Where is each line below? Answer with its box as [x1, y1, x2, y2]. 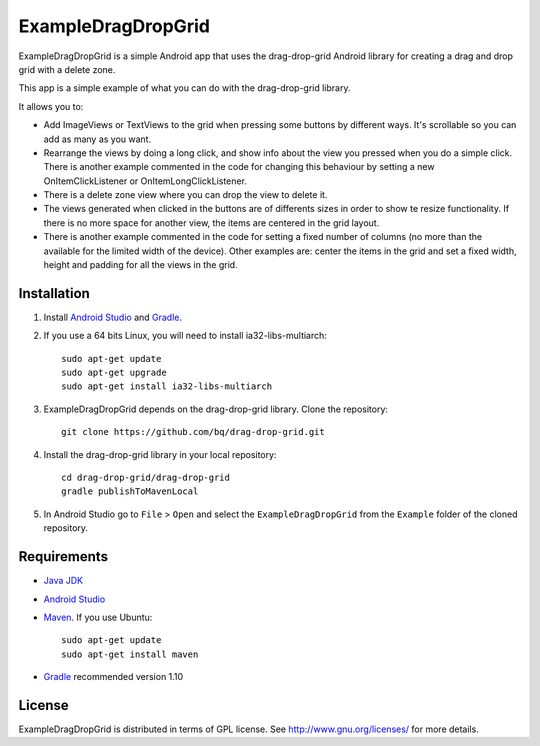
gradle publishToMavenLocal [61, 486, 199, 497]
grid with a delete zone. [18, 63, 116, 75]
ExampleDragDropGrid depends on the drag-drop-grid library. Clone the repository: [43, 403, 389, 415]
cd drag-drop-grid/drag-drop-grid [61, 472, 230, 484]
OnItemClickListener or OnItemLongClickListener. [43, 175, 247, 187]
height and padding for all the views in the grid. [43, 259, 239, 271]
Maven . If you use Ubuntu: [43, 611, 153, 623]
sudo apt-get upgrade [61, 367, 167, 379]
